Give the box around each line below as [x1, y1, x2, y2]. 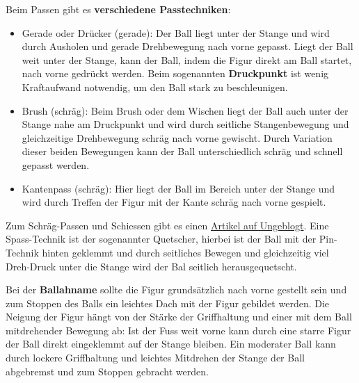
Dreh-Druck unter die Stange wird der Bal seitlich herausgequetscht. [6, 259, 297, 273]
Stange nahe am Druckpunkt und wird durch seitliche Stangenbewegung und [22, 117, 349, 131]
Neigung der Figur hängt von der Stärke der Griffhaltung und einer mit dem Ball [6, 309, 352, 324]
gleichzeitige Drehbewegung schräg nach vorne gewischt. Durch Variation [22, 130, 333, 145]
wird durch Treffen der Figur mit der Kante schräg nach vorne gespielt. [22, 195, 326, 209]
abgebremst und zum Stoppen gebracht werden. [6, 364, 209, 378]
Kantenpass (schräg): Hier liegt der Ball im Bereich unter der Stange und [22, 181, 335, 195]
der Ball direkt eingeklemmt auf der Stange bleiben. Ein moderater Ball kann [6, 336, 336, 351]
